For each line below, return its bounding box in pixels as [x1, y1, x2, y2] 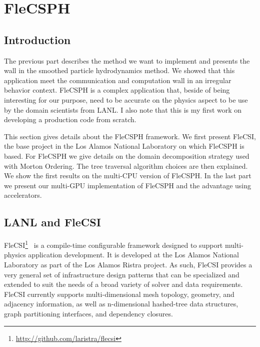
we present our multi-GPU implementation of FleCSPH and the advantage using [4, 180, 251, 190]
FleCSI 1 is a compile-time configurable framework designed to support [4, 238, 223, 250]
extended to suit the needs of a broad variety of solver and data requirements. [4, 279, 243, 289]
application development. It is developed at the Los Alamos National [28, 249, 239, 260]
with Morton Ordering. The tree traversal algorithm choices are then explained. [4, 160, 248, 171]
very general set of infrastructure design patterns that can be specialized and [4, 269, 239, 279]
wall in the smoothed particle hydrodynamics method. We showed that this [4, 65, 235, 76]
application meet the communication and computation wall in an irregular [4, 75, 231, 85]
